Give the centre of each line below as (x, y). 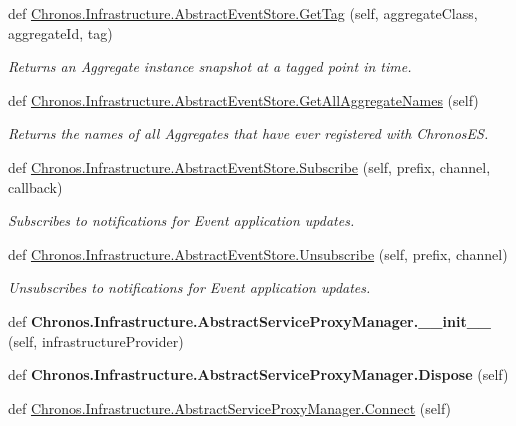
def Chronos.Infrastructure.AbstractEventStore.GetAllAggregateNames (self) (243, 99)
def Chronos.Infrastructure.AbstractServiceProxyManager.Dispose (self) (258, 374)
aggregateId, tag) (60, 32)
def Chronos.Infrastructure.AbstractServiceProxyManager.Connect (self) (230, 407)
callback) (35, 186)
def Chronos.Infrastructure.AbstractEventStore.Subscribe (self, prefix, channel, (249, 166)
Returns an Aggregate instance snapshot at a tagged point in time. (210, 66)
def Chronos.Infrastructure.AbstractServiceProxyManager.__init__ (250, 320)
